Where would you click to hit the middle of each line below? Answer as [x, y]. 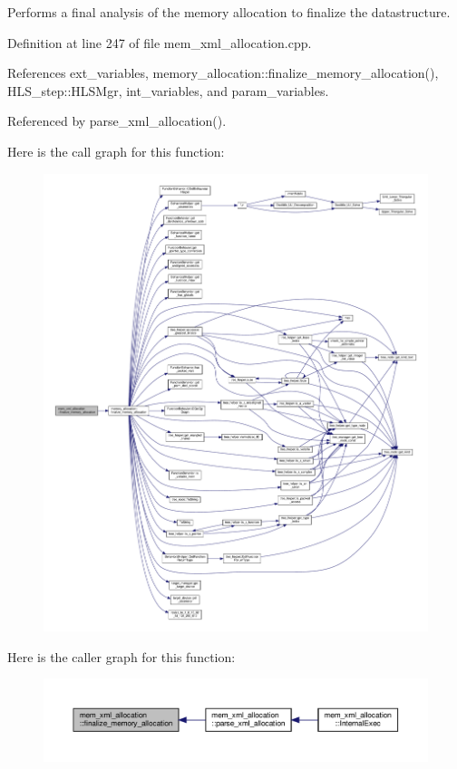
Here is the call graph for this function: [116, 151]
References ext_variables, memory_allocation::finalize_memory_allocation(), [223, 73]
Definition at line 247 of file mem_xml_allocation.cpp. [160, 42]
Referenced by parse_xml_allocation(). [117, 121]
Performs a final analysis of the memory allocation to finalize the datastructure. [229, 12]
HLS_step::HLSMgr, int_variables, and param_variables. [168, 90]
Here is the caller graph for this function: [122, 656]
